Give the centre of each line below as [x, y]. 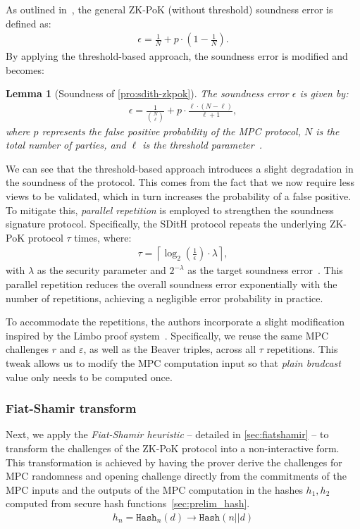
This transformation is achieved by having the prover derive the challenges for [174, 462]
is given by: [324, 93]
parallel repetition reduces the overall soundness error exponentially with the [172, 284]
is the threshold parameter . [203, 145]
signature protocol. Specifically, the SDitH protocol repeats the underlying [166, 224]
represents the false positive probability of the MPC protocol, [171, 131]
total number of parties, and [66, 145]
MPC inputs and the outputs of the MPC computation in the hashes [154, 489]
